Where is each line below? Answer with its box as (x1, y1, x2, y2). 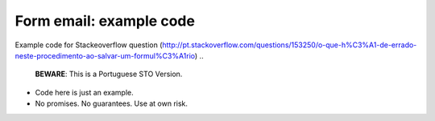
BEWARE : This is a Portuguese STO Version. (35, 69, 183, 79)
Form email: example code (14, 12, 195, 30)
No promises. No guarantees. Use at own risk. (35, 99, 188, 108)
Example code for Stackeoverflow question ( (14, 40, 163, 50)
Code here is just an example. (35, 87, 135, 97)
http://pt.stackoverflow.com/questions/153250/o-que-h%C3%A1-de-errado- (162, 40, 417, 50)
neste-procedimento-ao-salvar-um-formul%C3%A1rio (14, 50, 196, 60)
